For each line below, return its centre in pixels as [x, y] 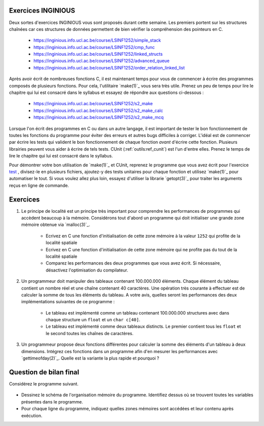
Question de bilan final [44, 372]
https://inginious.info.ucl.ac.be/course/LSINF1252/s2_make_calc [98, 111]
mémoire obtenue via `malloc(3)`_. [56, 224]
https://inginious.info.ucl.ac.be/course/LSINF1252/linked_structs [98, 54]
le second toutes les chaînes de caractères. [90, 333]
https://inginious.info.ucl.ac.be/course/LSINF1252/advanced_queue [101, 61]
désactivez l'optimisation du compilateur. [87, 270]
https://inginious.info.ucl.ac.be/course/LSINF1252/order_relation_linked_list [109, 67]
